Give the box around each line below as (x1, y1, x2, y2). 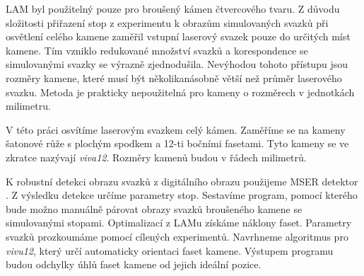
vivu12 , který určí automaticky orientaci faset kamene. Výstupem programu (6, 243, 334, 258)
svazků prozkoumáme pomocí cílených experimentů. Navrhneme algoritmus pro (6, 229, 348, 243)
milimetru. (6, 98, 51, 113)
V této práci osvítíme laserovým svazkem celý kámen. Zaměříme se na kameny (6, 122, 346, 137)
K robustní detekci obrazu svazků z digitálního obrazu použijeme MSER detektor (6, 173, 358, 188)
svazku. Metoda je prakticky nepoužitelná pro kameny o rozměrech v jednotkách (6, 84, 355, 99)
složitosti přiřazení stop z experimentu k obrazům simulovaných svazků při (6, 15, 329, 30)
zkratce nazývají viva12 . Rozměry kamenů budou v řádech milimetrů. (6, 149, 307, 164)
